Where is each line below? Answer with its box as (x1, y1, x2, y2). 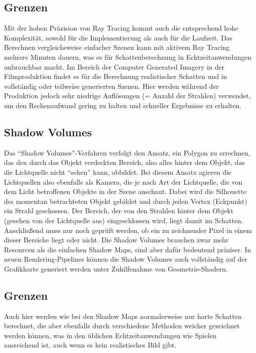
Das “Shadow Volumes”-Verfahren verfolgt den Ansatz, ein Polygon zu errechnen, (4, 147, 251, 157)
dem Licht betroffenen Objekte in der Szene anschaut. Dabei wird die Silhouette (4, 186, 247, 196)
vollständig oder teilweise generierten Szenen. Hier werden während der (4, 80, 219, 91)
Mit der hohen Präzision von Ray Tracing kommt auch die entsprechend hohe (4, 23, 239, 33)
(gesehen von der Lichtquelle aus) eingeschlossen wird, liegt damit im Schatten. (4, 215, 243, 225)
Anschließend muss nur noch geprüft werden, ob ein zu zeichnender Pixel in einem (4, 225, 253, 235)
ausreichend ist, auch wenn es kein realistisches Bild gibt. (4, 340, 177, 350)
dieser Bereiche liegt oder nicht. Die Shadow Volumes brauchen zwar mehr (4, 235, 229, 245)
